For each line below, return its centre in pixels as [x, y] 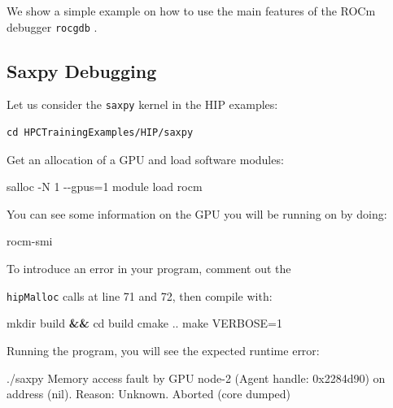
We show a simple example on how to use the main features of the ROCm [191, 11]
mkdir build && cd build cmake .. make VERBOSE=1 [144, 323]
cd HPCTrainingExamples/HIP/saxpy [100, 133]
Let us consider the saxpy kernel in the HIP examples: [142, 104]
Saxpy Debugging [82, 70]
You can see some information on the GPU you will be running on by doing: [197, 213]
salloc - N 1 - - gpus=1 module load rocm [105, 187]
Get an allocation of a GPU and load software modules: [145, 159]
